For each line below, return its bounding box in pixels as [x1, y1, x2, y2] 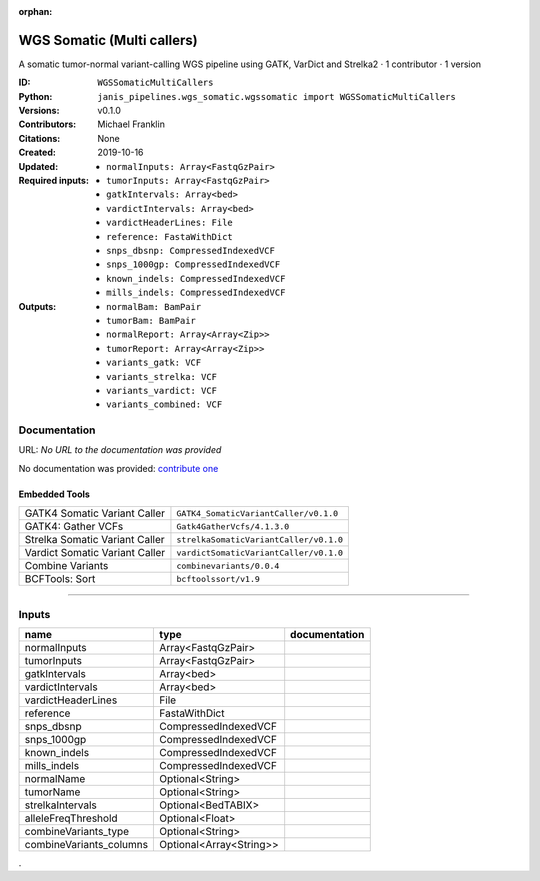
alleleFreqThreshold [24, 811, 119, 825]
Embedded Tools [18, 488, 90, 500]
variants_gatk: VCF [106, 357, 202, 369]
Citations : [18, 132, 61, 144]
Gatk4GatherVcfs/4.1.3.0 [176, 521, 290, 532]
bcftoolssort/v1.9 [176, 573, 260, 584]
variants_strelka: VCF [106, 371, 218, 382]
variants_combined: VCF [106, 399, 223, 410]
